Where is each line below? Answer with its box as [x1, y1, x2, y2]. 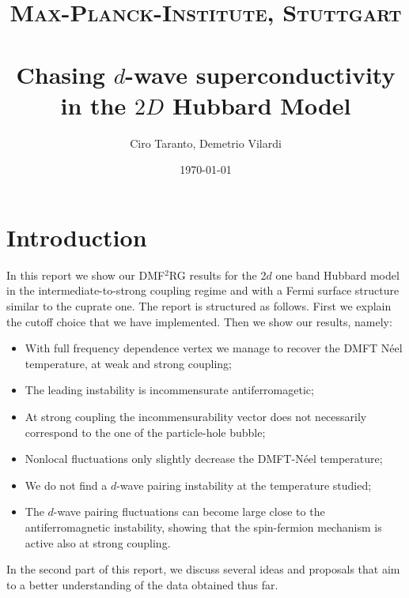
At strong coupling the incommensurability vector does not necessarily [25, 408, 367, 424]
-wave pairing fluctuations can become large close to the [53, 503, 325, 520]
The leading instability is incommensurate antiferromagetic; [25, 382, 314, 398]
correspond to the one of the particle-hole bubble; [25, 423, 266, 440]
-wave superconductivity [125, 58, 396, 90]
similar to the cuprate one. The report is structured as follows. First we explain [6, 298, 392, 314]
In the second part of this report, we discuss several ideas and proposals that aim [6, 561, 400, 577]
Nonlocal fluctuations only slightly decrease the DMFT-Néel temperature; [25, 450, 383, 467]
